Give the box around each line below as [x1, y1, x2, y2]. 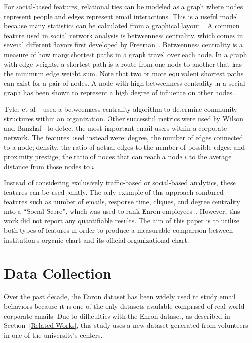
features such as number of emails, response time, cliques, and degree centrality [4, 196, 240, 207]
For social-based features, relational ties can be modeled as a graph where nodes [4, 1, 243, 11]
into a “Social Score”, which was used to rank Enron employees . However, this [4, 206, 240, 216]
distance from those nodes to [4, 161, 90, 171]
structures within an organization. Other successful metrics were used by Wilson [4, 113, 243, 123]
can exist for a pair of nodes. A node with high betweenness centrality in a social [4, 77, 245, 88]
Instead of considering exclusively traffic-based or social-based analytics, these [4, 177, 236, 188]
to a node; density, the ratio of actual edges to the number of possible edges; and [4, 142, 245, 152]
